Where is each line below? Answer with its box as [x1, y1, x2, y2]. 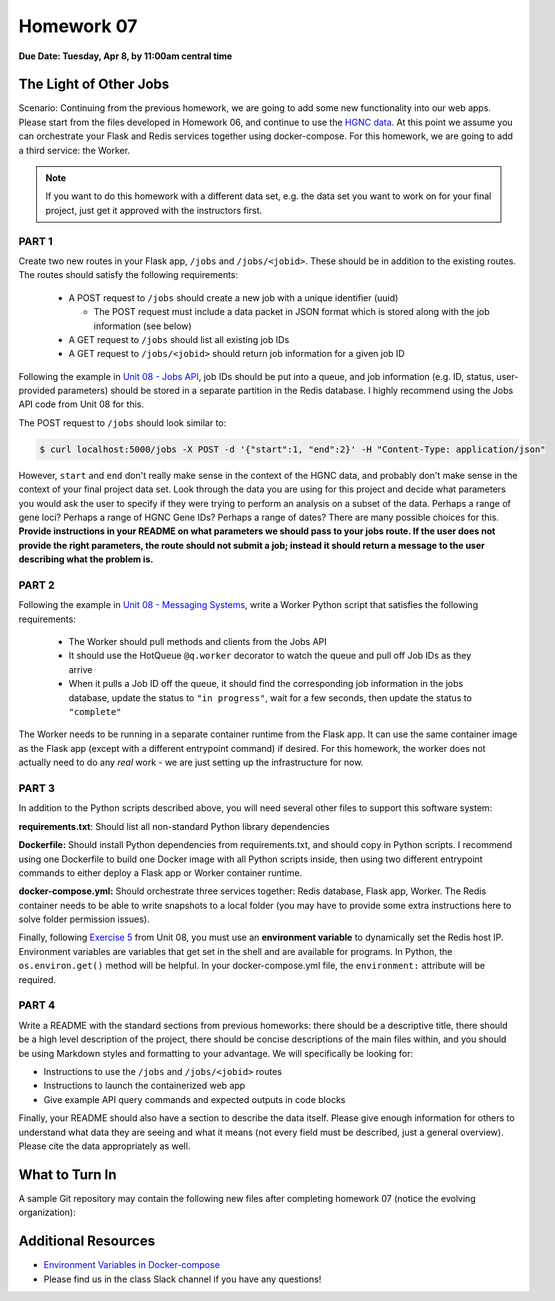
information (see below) [93, 320, 192, 332]
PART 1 [18, 234, 54, 248]
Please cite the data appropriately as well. [18, 1140, 191, 1152]
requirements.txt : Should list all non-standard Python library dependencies [18, 820, 330, 832]
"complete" [68, 706, 122, 718]
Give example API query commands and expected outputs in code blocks [43, 1093, 346, 1105]
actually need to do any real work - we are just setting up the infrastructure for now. [18, 756, 364, 769]
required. [18, 973, 57, 985]
